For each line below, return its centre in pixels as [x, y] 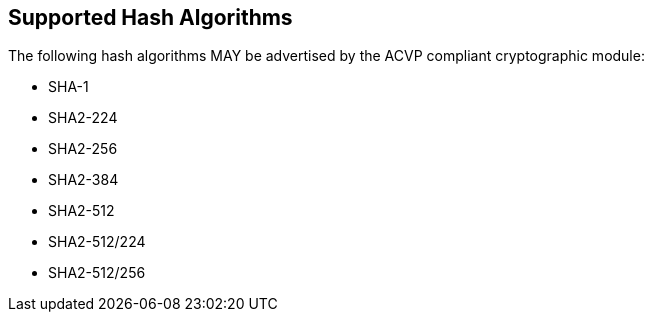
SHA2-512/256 [97, 273]
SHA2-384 [83, 180]
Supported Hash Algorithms [150, 17]
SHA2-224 [83, 118]
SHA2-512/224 [97, 242]
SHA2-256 [83, 149]
